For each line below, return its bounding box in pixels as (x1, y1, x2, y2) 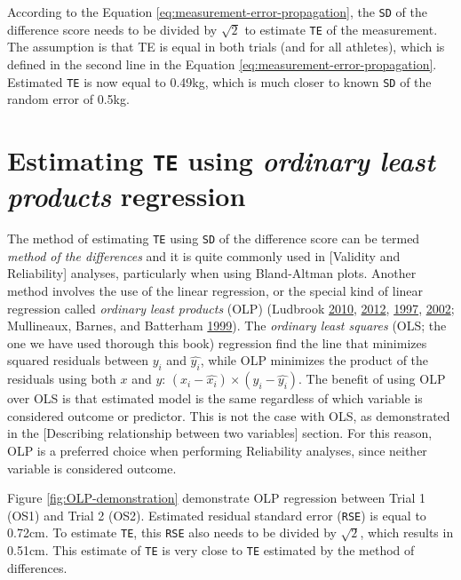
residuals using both (7, 369, 116, 388)
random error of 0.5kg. (7, 90, 130, 108)
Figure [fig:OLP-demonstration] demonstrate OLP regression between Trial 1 (7, 489, 425, 507)
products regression (7, 178, 246, 215)
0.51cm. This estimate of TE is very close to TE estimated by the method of (7, 541, 415, 560)
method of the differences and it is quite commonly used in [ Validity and (7, 246, 401, 265)
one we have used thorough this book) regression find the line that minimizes (7, 333, 427, 352)
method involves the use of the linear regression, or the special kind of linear (7, 282, 424, 300)
